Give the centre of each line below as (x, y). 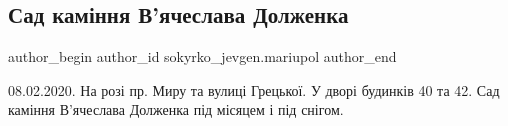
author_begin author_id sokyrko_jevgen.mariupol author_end (202, 56)
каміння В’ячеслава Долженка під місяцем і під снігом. (176, 109)
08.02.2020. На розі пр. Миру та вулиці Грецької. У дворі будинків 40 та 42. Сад (254, 89)
